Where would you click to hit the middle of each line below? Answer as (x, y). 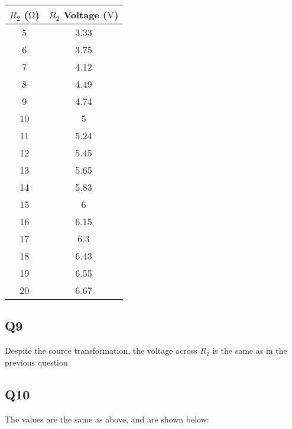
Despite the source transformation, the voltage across (101, 350)
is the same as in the (250, 350)
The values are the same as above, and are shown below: (107, 419)
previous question (36, 362)
